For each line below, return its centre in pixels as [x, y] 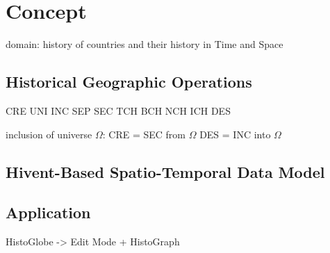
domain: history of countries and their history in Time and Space [145, 44]
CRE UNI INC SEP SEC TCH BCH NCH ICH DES [118, 110]
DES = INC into [235, 134]
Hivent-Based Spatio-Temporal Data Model [165, 171]
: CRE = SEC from [144, 134]
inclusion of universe [49, 134]
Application [48, 212]
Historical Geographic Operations [129, 82]
